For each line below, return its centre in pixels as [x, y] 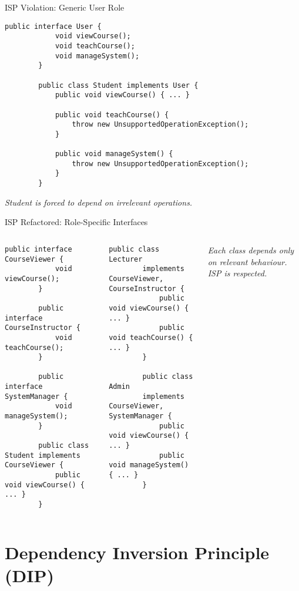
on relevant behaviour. [247, 261]
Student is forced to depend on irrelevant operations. [99, 202]
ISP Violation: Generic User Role [65, 7]
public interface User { [53, 26]
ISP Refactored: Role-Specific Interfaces [76, 222]
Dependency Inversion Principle [137, 552]
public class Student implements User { [118, 85]
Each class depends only [251, 250]
